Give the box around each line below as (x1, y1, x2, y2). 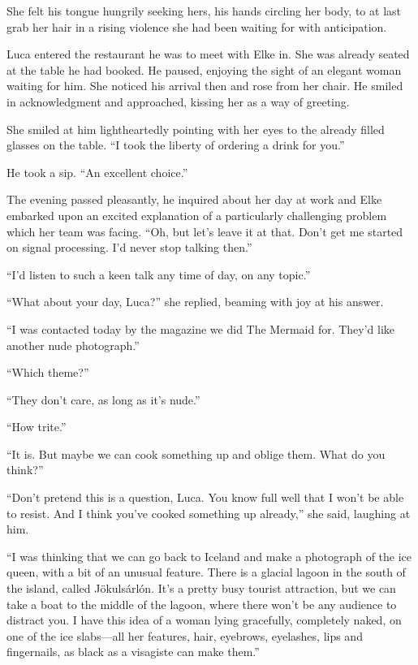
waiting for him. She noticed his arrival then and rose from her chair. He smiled (6, 77, 403, 94)
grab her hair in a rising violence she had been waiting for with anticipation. (6, 18, 387, 35)
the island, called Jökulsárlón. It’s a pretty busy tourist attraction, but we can (6, 580, 396, 597)
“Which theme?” (6, 364, 89, 381)
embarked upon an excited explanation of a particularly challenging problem (6, 206, 387, 223)
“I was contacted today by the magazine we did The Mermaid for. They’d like (6, 320, 395, 337)
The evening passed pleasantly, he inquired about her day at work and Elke (6, 191, 382, 208)
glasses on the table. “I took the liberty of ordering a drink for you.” (6, 136, 345, 153)
